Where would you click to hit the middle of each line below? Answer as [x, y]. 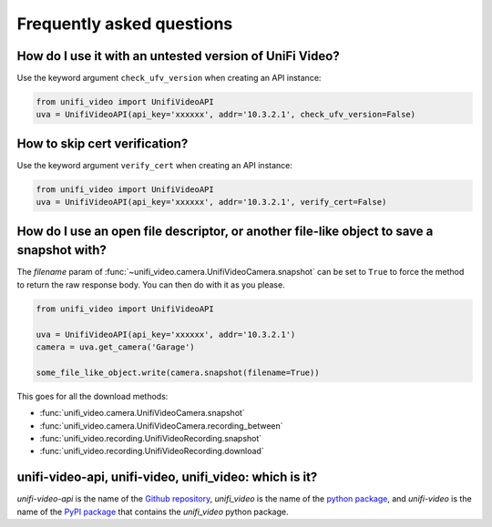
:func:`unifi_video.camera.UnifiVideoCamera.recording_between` [161, 426]
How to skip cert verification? [102, 143]
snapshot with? [61, 250]
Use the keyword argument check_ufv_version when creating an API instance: [169, 78]
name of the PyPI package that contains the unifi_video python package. [153, 512]
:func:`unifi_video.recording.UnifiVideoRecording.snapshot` [151, 438]
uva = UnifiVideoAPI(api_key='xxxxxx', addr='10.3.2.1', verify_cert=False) [211, 202]
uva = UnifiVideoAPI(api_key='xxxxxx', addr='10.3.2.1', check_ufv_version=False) [226, 115]
